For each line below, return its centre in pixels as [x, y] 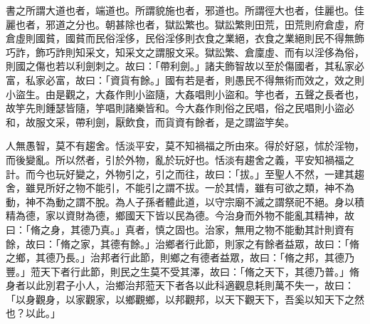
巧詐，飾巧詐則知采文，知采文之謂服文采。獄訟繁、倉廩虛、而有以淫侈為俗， [185, 52]
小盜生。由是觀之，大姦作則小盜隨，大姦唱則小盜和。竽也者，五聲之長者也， [185, 94]
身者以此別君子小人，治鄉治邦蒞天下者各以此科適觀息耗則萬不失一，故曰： [180, 285]
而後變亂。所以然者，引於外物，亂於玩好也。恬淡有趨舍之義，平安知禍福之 [180, 159]
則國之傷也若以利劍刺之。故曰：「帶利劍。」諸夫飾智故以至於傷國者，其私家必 [185, 66]
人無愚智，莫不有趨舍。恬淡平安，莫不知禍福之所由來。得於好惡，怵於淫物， [185, 146]
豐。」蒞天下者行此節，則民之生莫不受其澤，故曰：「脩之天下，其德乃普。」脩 [183, 271]
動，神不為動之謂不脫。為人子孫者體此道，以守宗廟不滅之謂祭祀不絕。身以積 [185, 201]
